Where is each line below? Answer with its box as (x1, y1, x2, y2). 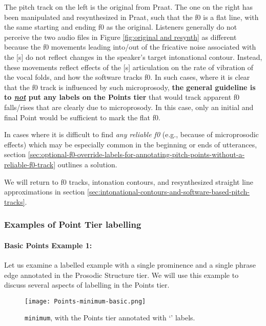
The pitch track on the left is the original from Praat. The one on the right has (4, 2, 253, 12)
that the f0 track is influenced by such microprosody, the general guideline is (4, 81, 256, 92)
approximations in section (4, 186, 85, 197)
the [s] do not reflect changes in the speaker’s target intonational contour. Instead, (4, 51, 262, 62)
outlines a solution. (57, 159, 117, 169)
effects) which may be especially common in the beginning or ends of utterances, (4, 139, 257, 149)
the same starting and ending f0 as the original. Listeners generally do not (4, 21, 237, 32)
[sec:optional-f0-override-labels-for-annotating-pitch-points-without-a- (28, 149, 245, 160)
